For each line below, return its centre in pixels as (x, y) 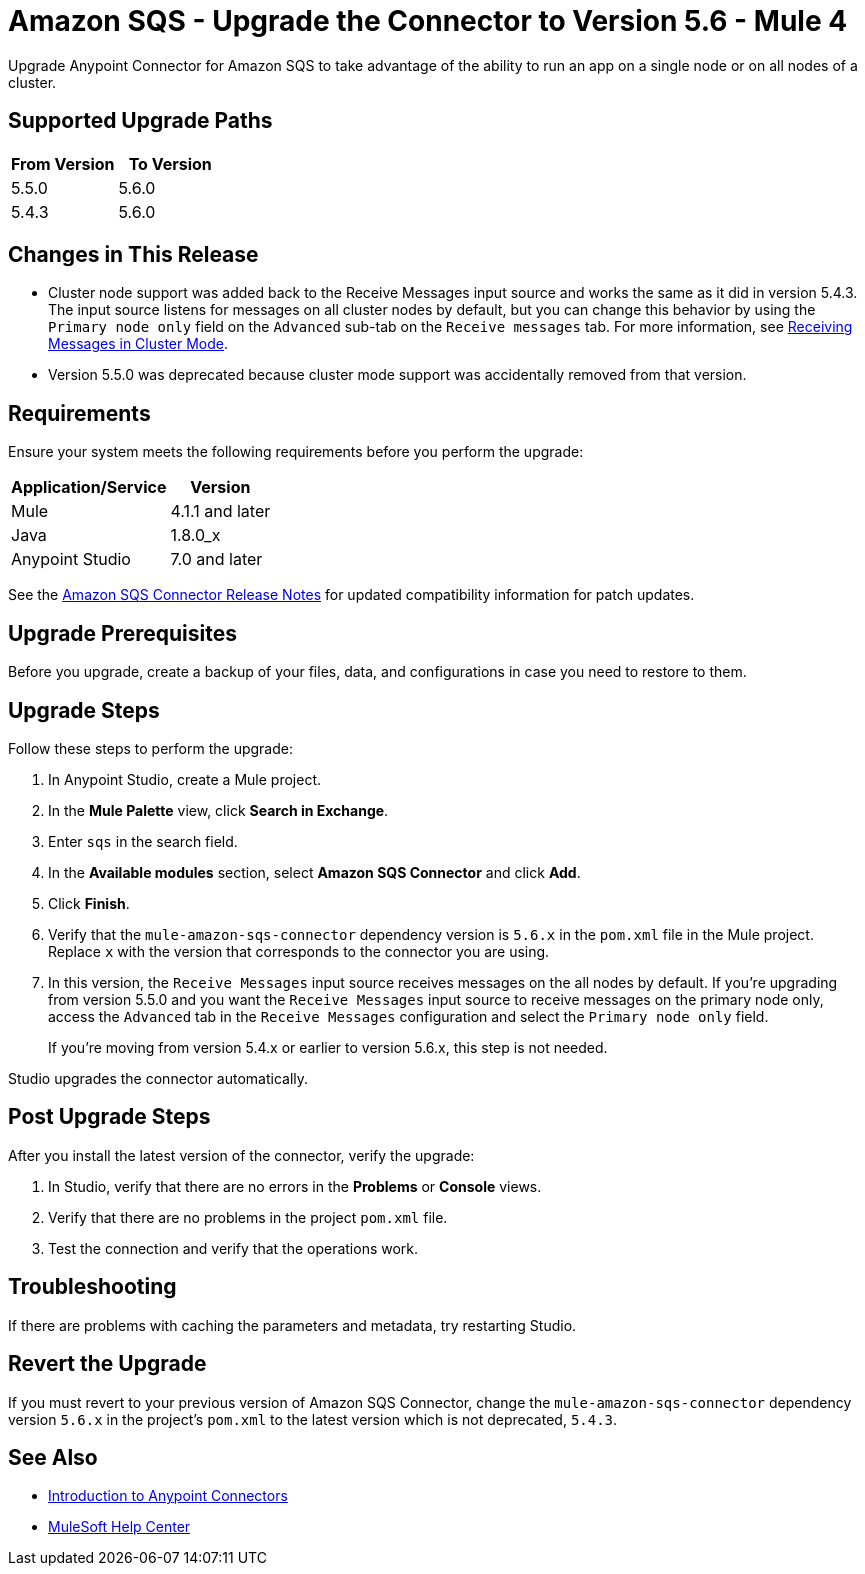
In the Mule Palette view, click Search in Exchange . (218, 810)
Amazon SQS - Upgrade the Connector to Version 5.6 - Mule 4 (428, 21)
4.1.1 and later (220, 511)
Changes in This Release (133, 255)
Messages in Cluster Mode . (138, 344)
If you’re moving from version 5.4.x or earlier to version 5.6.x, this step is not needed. (328, 1047)
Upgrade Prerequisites (122, 633)
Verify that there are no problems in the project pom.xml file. (248, 1217)
